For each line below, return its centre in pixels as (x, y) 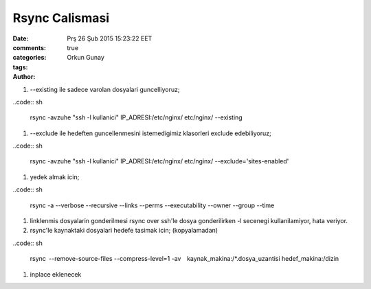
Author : (24, 77)
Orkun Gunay (86, 58)
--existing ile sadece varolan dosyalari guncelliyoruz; (105, 89)
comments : (29, 47)
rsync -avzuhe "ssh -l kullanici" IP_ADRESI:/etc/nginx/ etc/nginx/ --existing (136, 117)
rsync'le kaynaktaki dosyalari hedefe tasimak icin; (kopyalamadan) (124, 231)
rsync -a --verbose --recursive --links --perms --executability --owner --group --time (152, 205)
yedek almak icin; (55, 177)
